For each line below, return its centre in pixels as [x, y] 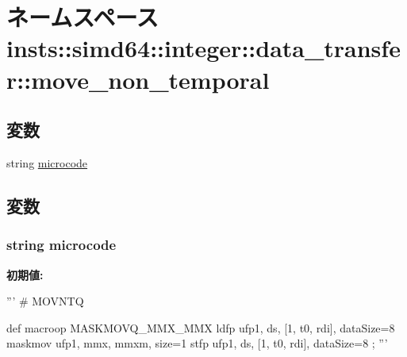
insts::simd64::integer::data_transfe [203, 48]
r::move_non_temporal [138, 79]
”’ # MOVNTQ [45, 301]
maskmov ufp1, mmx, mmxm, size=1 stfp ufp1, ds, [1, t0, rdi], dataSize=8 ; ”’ [197, 343]
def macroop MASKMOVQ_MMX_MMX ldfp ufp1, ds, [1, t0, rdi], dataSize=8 [201, 327]
